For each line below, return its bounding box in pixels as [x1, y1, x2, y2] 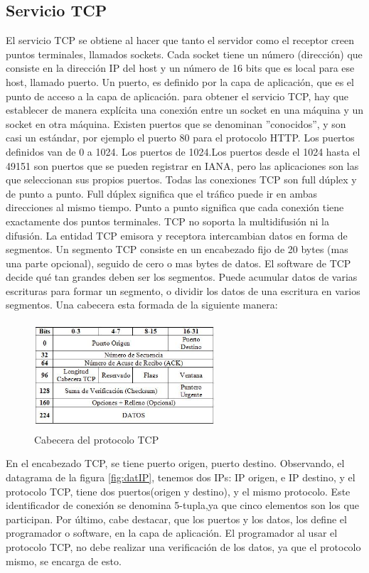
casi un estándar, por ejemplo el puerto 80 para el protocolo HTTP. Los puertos [6, 130, 355, 145]
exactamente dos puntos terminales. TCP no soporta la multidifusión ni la [6, 213, 329, 228]
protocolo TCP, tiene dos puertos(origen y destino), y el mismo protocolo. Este [6, 483, 351, 498]
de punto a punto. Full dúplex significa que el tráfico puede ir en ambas [6, 186, 317, 200]
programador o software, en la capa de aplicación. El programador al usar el [6, 525, 338, 540]
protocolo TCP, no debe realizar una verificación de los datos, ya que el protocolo [6, 540, 361, 554]
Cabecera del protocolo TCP [34, 432, 159, 446]
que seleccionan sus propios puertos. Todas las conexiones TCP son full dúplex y [6, 172, 357, 187]
